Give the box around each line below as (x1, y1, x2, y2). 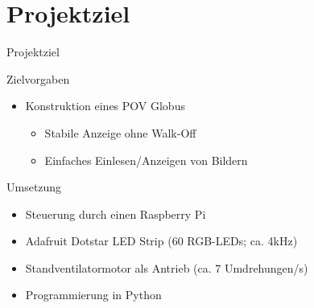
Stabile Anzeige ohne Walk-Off (44, 124, 196, 141)
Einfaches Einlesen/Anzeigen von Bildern (44, 151, 248, 168)
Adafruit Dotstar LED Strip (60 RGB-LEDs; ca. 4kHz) (25, 232, 298, 249)
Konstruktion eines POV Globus (25, 97, 185, 114)
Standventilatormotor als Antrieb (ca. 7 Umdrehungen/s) (25, 259, 308, 276)
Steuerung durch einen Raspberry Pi (25, 205, 206, 222)
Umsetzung (6, 179, 62, 195)
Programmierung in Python (25, 286, 162, 303)
